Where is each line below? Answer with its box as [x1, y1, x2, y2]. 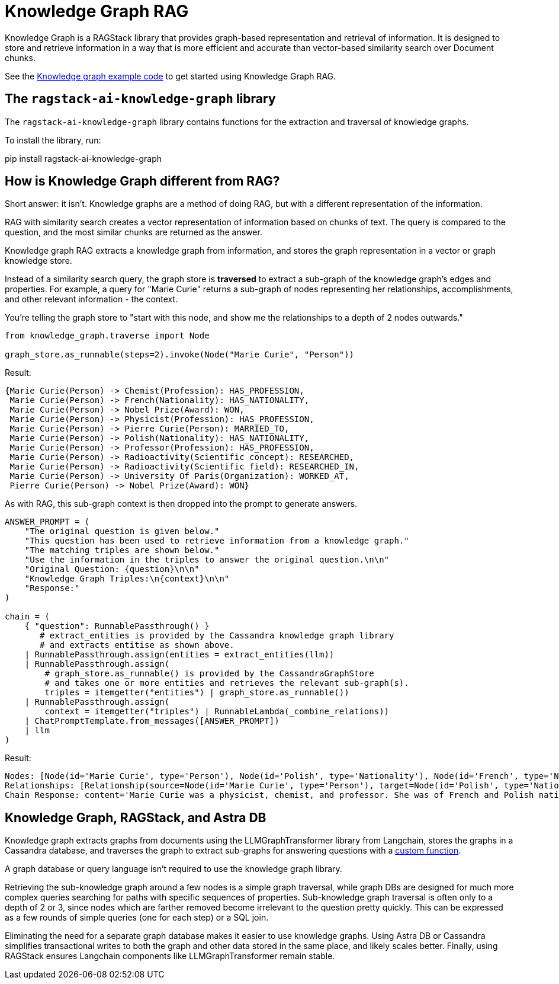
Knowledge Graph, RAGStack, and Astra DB [5, 810, 266, 825]
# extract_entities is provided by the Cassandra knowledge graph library [40, 631, 394, 641]
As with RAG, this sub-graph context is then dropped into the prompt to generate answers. [5, 499, 358, 509]
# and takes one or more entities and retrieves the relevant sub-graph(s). [44, 678, 409, 688]
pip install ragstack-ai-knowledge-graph [5, 153, 162, 164]
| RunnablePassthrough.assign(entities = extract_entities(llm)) [24, 650, 335, 660]
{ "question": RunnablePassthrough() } [24, 621, 210, 631]
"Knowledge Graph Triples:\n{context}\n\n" [24, 574, 230, 584]
